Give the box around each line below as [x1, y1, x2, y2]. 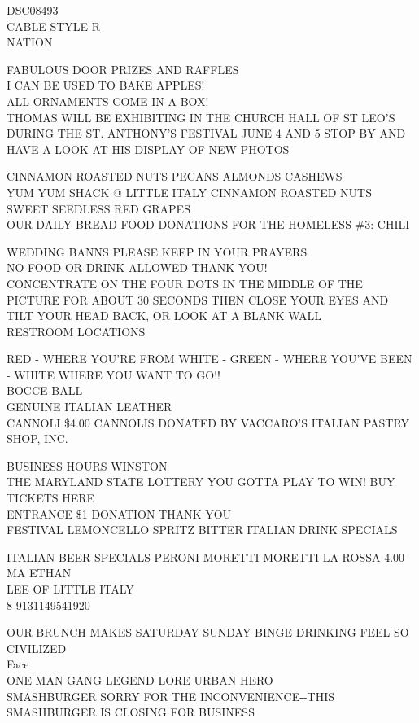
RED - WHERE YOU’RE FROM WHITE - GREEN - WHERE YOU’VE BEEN [7, 350, 412, 367]
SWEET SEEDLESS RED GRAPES [7, 199, 190, 217]
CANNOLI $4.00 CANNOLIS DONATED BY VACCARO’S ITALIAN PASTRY [7, 414, 410, 431]
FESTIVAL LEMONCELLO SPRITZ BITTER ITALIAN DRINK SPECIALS [7, 521, 398, 538]
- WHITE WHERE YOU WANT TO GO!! [7, 366, 220, 383]
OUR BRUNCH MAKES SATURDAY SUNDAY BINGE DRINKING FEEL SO [7, 624, 409, 641]
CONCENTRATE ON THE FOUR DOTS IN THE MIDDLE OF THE [7, 274, 363, 291]
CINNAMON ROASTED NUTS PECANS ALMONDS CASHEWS [7, 168, 343, 185]
